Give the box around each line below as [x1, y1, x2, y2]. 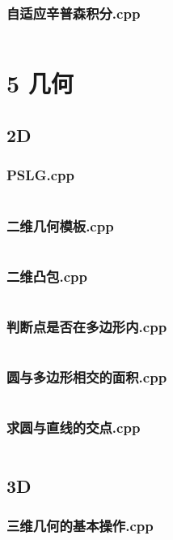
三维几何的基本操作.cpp [6, 516, 154, 536]
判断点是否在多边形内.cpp [6, 316, 167, 336]
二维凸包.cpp [6, 266, 87, 286]
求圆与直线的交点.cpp [6, 417, 141, 438]
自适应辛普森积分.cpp [6, 2, 141, 23]
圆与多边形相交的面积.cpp [6, 367, 167, 387]
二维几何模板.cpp [6, 215, 114, 235]
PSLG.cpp [6, 165, 74, 185]
